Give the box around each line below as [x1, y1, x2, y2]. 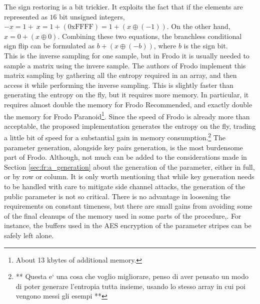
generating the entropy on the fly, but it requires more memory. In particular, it [4, 89, 249, 100]
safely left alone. [4, 230, 54, 240]
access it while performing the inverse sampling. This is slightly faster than [4, 79, 233, 90]
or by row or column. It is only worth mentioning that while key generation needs [4, 171, 254, 182]
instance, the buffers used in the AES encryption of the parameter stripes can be [4, 220, 251, 231]
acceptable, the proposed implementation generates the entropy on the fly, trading [4, 120, 256, 131]
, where [153, 40, 176, 51]
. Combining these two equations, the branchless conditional [57, 30, 242, 41]
